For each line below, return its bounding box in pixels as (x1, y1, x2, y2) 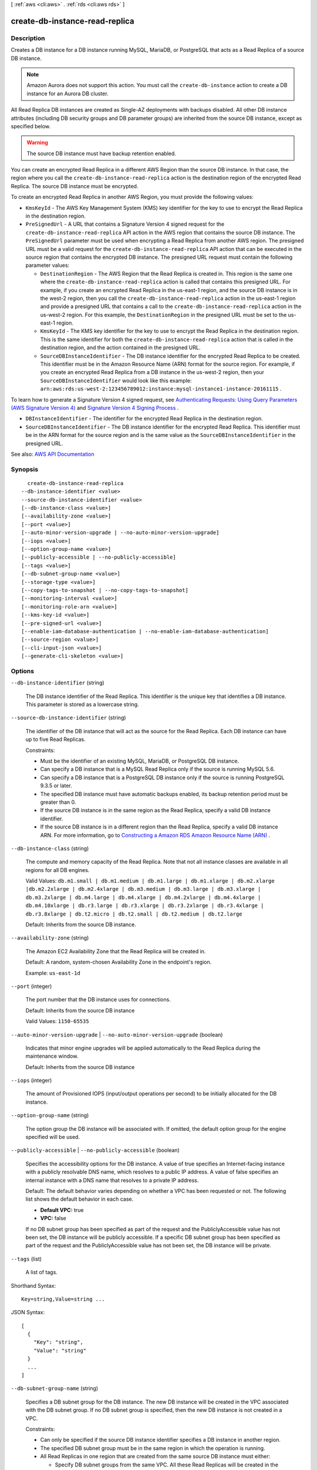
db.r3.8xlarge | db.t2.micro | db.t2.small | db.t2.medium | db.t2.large (25, 910, 243, 917)
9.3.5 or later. (40, 782, 73, 789)
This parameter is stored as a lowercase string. (25, 701, 139, 708)
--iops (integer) (11, 1077, 52, 1084)
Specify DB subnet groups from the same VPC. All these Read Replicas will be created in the (55, 1461, 279, 1468)
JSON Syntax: (11, 1309, 45, 1316)
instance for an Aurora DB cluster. (26, 90, 109, 97)
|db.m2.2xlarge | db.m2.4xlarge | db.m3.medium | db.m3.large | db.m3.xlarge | (25, 886, 261, 893)
